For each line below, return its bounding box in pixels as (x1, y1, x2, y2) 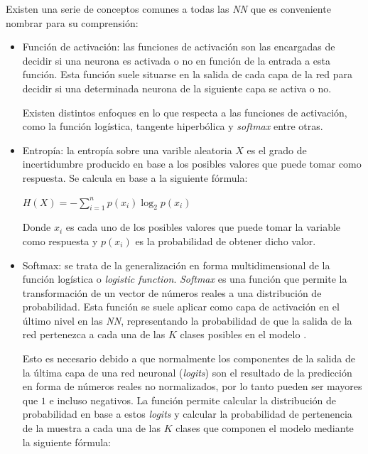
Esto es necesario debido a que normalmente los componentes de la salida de (22, 351, 355, 366)
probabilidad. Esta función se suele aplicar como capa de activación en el (22, 299, 340, 314)
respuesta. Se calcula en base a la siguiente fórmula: (22, 170, 248, 185)
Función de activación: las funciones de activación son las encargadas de (22, 39, 335, 54)
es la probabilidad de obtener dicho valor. (135, 233, 316, 248)
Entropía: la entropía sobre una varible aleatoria (22, 142, 232, 157)
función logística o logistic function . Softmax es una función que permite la (22, 271, 347, 286)
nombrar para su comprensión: (6, 15, 139, 30)
